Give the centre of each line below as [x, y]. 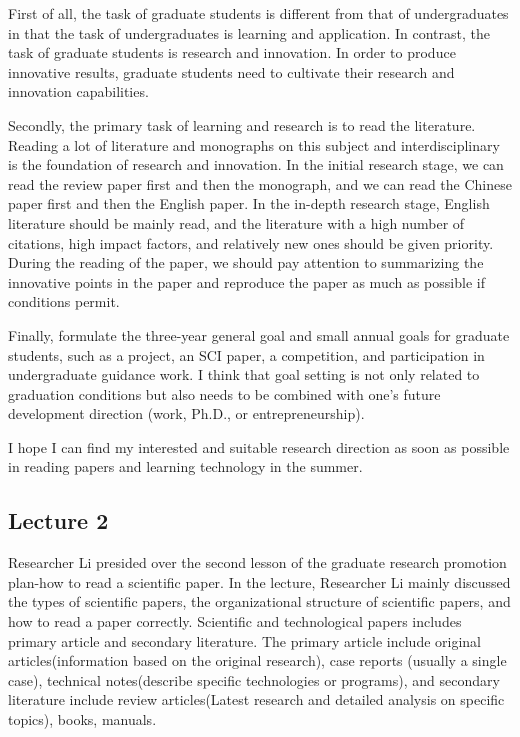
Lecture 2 [58, 520]
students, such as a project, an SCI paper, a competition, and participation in [246, 354]
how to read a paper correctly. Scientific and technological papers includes [235, 621]
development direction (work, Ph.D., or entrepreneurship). [186, 413]
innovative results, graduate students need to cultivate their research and [231, 71]
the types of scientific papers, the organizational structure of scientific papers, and [259, 601]
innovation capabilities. [78, 91]
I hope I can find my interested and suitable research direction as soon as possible [259, 446]
